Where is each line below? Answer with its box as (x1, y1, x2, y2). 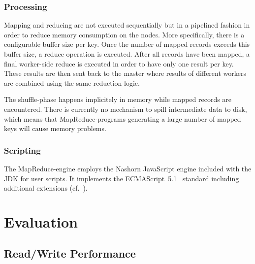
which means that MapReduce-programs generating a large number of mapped (4, 113, 241, 124)
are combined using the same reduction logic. (4, 77, 140, 88)
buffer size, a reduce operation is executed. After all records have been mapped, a (4, 49, 250, 59)
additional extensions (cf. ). (4, 183, 88, 193)
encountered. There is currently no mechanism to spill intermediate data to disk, (4, 103, 247, 114)
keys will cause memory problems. (4, 123, 106, 133)
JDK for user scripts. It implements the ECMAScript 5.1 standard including (4, 173, 239, 183)
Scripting (4, 144, 41, 156)
